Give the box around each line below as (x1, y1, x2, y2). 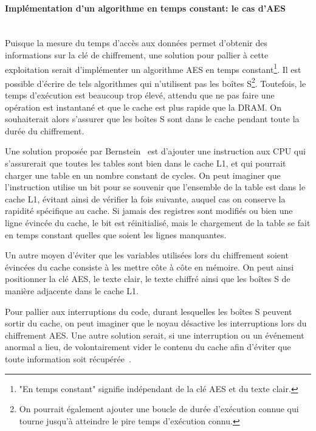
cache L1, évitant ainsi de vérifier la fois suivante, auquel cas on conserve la (5, 192, 286, 205)
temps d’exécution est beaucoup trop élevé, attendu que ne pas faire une (5, 89, 275, 102)
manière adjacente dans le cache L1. (5, 284, 139, 297)
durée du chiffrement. (5, 124, 84, 137)
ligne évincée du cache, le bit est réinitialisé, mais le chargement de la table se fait (5, 216, 311, 229)
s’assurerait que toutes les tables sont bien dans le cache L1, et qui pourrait (5, 157, 286, 170)
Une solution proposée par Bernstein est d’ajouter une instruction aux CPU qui (5, 145, 306, 157)
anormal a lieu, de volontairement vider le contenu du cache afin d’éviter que (5, 340, 291, 353)
